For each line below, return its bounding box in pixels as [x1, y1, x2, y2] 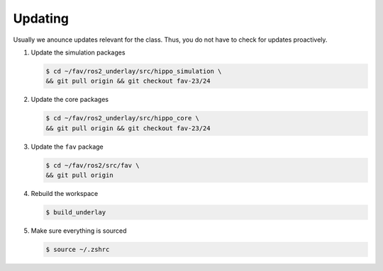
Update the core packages [30, 96, 109, 104]
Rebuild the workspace [30, 190, 99, 198]
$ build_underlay [45, 209, 106, 216]
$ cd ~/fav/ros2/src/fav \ [45, 161, 140, 169]
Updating [13, 11, 70, 26]
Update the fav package [30, 142, 104, 151]
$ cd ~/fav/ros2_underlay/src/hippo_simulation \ [45, 67, 222, 75]
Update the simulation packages [30, 48, 126, 57]
